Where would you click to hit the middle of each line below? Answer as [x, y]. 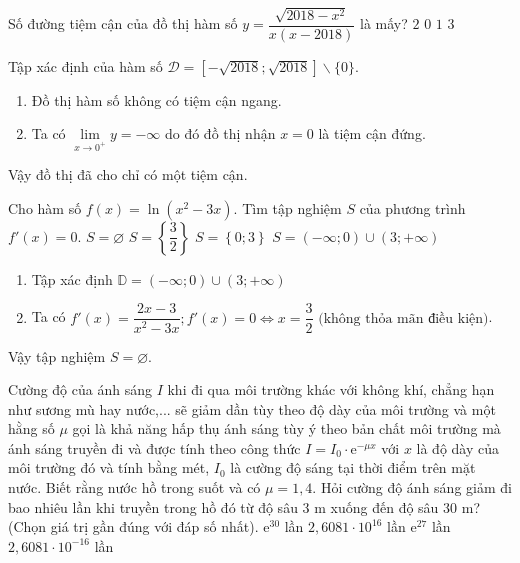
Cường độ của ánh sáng [80, 389]
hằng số [31, 428]
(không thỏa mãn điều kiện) [403, 318]
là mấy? [384, 23]
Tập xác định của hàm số [85, 65]
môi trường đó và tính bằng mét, [109, 467]
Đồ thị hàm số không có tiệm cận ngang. [156, 99]
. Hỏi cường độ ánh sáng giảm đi [412, 487]
